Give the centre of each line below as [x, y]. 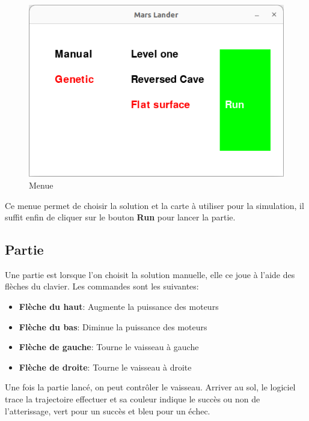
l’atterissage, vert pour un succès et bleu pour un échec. [108, 410]
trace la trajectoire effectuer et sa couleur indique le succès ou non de [133, 399]
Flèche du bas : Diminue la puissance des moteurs [113, 326]
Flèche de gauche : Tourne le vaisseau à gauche [109, 347]
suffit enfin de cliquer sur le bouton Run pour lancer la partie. [120, 217]
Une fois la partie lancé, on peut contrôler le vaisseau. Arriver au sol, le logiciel [150, 387]
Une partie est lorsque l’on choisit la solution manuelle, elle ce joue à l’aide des [150, 274]
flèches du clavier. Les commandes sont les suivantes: [102, 286]
